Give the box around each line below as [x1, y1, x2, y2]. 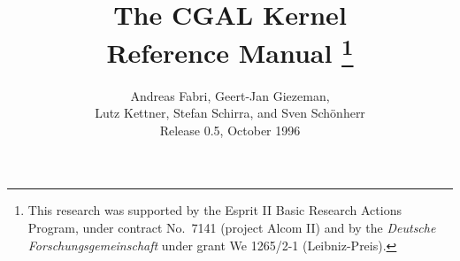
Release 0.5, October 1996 [159, 120, 301, 139]
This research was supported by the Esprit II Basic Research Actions [27, 201, 402, 219]
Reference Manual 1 [106, 31, 354, 71]
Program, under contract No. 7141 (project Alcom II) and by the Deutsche [27, 219, 436, 237]
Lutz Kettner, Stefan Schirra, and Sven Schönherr [95, 104, 365, 122]
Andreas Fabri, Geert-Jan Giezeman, [130, 86, 330, 104]
